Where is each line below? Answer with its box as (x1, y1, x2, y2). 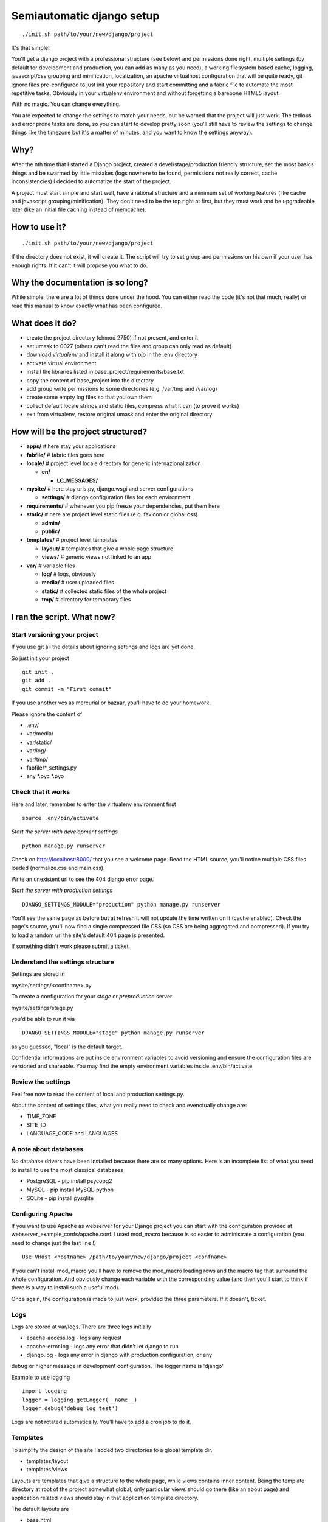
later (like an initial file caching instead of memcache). (11, 206, 147, 213)
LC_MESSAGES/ (56, 477, 98, 484)
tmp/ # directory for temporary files (41, 596, 131, 603)
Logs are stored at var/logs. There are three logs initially (11, 1323, 151, 1330)
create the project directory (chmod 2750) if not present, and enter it (26, 334, 199, 341)
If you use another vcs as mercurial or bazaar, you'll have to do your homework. (11, 699, 211, 706)
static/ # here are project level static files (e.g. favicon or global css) (26, 511, 198, 518)
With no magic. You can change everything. (11, 100, 121, 108)
